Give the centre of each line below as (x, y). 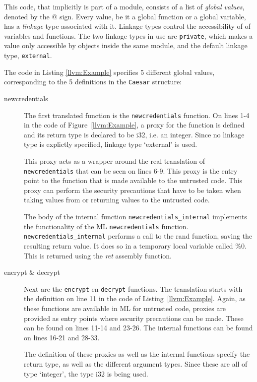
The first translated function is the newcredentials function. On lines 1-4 (137, 115)
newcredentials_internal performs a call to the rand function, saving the (138, 236)
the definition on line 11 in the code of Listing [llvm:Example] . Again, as (135, 298)
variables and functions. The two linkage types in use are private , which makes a (128, 35)
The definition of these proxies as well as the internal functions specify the (137, 354)
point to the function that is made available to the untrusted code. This (133, 180)
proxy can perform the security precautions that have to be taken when (132, 190)
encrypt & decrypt (32, 272)
